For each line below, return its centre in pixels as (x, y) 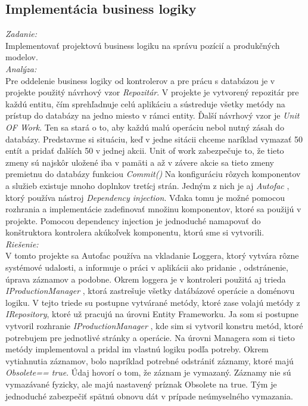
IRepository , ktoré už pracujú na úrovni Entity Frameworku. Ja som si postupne (152, 314)
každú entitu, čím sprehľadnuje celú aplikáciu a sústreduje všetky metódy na (145, 103)
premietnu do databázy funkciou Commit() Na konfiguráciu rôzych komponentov (153, 174)
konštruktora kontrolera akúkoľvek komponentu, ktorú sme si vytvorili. (135, 232)
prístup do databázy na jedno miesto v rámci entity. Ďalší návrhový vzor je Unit (153, 115)
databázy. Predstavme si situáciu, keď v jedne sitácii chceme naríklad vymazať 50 (154, 139)
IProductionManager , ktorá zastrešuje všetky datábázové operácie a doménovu (150, 291)
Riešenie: (22, 244)
